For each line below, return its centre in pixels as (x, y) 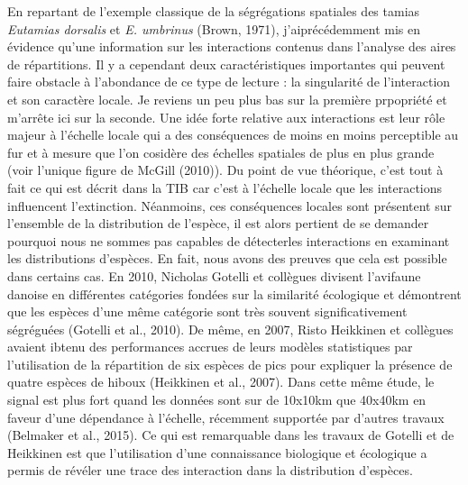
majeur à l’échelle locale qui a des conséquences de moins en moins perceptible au (233, 135)
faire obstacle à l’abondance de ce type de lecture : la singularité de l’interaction (229, 82)
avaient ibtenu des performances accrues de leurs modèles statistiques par (210, 347)
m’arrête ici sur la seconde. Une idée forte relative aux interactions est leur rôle (226, 117)
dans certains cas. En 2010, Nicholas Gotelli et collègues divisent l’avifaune (214, 275)
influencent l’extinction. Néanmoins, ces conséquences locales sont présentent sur (229, 205)
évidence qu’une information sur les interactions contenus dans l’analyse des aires (232, 46)
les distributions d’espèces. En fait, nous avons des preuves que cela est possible (227, 258)
